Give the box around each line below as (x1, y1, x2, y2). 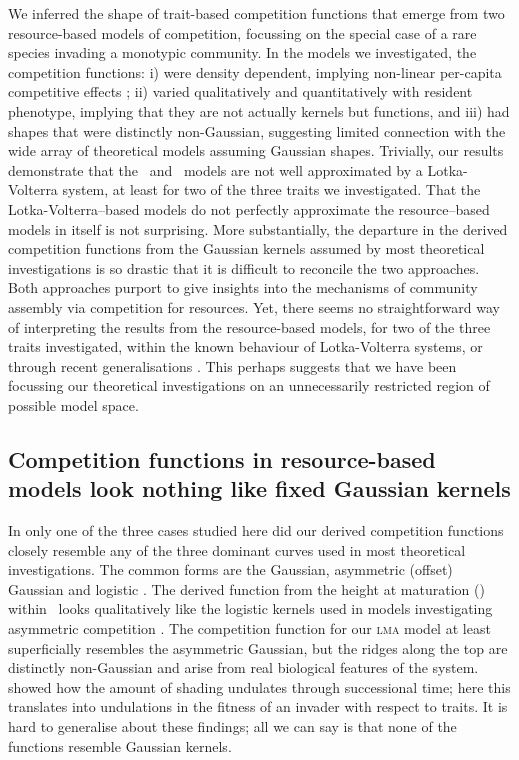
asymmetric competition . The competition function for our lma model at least (8, 618, 491, 639)
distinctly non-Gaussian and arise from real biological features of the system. (8, 657, 479, 678)
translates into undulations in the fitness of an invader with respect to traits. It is (8, 696, 508, 717)
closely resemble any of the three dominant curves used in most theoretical (8, 539, 466, 560)
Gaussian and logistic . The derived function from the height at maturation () (8, 578, 485, 599)
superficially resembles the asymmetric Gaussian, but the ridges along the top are (8, 637, 508, 658)
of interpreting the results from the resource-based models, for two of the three (8, 316, 491, 337)
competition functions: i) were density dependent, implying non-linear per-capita (8, 61, 502, 82)
